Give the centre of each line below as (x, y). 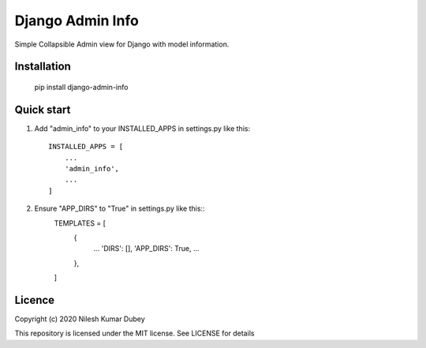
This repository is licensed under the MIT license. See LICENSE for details (135, 333)
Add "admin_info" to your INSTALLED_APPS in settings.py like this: (142, 128)
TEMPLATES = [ (80, 223)
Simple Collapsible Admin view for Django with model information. (122, 44)
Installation (43, 67)
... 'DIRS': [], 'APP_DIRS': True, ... (146, 249)
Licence (35, 300)
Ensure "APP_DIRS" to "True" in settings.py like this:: (120, 208)
